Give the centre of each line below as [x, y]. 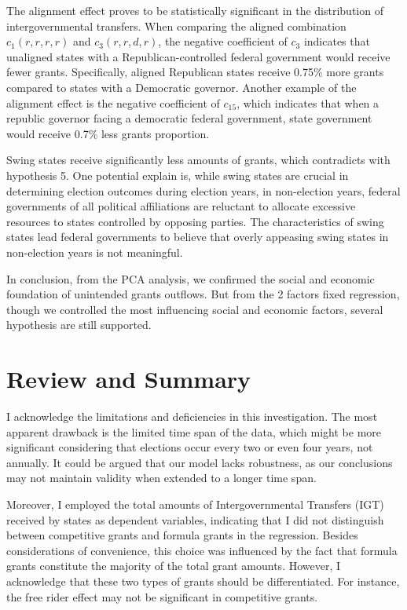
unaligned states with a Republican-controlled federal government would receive [198, 56]
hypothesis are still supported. [79, 325]
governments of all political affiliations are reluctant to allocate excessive [181, 206]
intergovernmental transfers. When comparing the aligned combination [176, 26]
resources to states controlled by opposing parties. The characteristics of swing [195, 221]
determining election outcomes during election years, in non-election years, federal [203, 190]
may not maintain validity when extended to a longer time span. [161, 478]
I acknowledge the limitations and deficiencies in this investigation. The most [192, 416]
